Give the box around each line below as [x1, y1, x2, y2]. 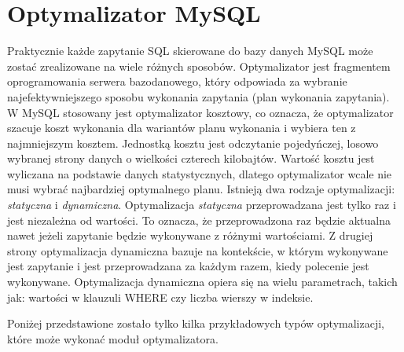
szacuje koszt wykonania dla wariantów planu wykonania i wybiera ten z [7, 119, 356, 136]
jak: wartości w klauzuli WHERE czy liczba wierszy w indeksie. [7, 288, 314, 305]
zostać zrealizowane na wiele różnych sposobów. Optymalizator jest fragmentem [7, 57, 391, 74]
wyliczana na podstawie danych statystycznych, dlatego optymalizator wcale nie [7, 165, 392, 181]
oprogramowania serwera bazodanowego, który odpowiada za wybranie [7, 73, 347, 90]
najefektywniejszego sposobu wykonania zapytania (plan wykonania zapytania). [7, 88, 390, 104]
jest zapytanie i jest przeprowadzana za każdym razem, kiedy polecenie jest [7, 258, 369, 274]
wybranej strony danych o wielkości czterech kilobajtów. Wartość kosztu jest [7, 150, 375, 167]
